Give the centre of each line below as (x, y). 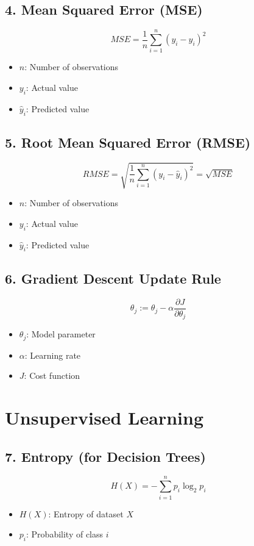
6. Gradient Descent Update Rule (113, 278)
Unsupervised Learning (104, 417)
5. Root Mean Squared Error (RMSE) (128, 142)
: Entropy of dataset (86, 513)
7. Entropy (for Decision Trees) (105, 456)
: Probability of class (65, 534)
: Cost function (52, 375)
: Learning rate (53, 355)
